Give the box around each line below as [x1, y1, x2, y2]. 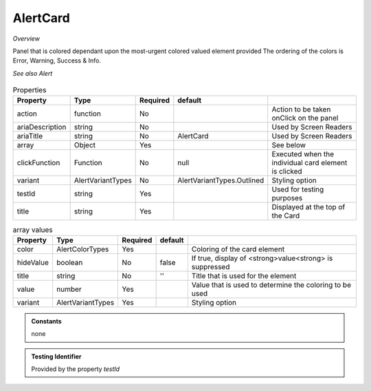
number [56, 284, 82, 294]
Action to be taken [271, 105, 331, 114]
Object [74, 140, 96, 150]
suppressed [191, 262, 230, 271]
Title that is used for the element [191, 271, 297, 280]
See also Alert [12, 69, 53, 77]
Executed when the [271, 149, 335, 159]
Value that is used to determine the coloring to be [191, 279, 352, 289]
